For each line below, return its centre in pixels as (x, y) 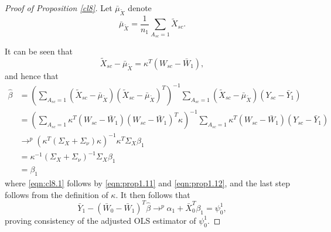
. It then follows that (153, 194)
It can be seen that (39, 51)
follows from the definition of (57, 194)
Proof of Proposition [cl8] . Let (59, 8)
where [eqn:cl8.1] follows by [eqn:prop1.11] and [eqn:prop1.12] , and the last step (147, 183)
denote (140, 8)
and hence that (32, 75)
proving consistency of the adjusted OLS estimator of (100, 220)
